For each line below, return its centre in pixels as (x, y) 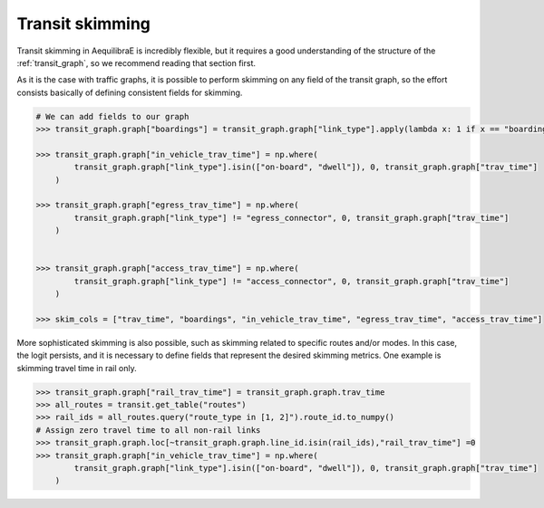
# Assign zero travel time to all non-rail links (148, 430)
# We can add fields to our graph (112, 116)
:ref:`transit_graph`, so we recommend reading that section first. (136, 62)
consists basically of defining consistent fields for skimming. (130, 92)
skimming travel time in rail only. (77, 368)
